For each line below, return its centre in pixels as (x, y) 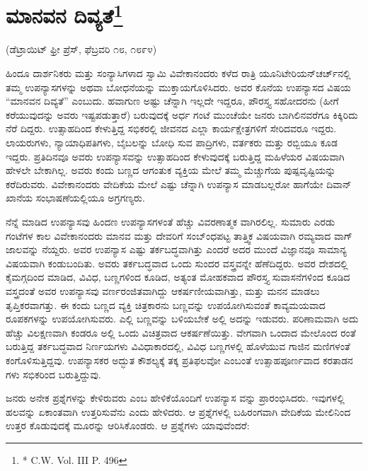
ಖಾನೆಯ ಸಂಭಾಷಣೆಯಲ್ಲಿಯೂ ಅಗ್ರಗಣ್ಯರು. (75, 198)
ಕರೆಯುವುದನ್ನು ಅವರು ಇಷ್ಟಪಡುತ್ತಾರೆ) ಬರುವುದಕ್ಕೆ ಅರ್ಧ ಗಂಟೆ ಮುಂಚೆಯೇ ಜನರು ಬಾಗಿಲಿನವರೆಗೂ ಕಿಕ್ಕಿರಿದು (182, 114)
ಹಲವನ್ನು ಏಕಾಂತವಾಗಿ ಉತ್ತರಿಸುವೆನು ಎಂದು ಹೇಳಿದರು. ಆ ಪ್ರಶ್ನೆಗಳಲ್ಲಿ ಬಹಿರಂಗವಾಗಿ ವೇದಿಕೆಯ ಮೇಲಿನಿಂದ (178, 411)
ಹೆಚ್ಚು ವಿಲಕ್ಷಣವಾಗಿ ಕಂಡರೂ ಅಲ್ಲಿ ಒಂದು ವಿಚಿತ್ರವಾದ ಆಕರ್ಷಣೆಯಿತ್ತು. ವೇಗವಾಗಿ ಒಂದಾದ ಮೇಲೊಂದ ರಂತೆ (181, 332)
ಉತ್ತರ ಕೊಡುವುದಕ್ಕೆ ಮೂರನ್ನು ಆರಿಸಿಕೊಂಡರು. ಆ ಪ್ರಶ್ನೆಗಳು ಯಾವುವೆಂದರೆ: (128, 425)
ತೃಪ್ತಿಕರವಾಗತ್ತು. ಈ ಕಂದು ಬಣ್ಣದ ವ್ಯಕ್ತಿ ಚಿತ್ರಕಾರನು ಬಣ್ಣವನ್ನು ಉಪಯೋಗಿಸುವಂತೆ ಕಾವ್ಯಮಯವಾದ (166, 304)
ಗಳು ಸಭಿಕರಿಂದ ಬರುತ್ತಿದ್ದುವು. (53, 374)
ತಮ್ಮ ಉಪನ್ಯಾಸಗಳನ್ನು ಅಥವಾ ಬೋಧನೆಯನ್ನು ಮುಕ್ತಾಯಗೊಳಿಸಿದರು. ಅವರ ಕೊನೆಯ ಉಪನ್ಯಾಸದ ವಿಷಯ (178, 87)
